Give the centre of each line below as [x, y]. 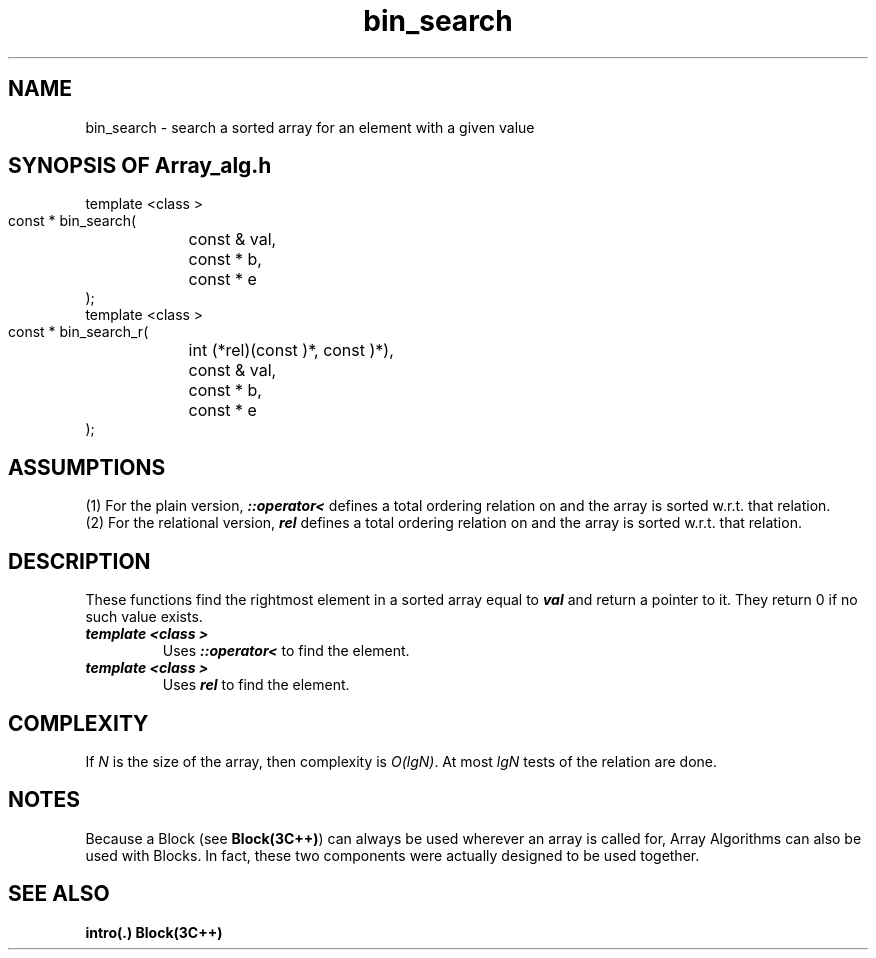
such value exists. [144, 617]
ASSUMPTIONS [87, 467]
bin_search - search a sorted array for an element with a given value [310, 127]
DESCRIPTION [79, 561]
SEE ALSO [59, 894]
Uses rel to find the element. [256, 685]
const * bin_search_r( [78, 332]
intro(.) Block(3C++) [154, 932]
